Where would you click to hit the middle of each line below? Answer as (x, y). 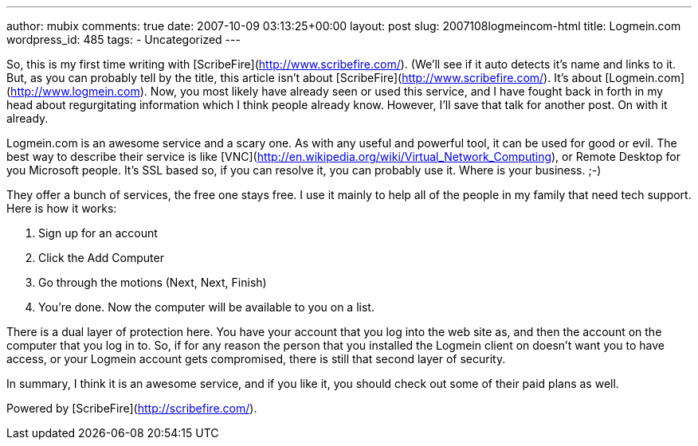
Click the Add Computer (101, 258)
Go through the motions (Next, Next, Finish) (153, 282)
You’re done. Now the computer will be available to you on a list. (206, 307)
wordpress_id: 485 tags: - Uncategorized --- (124, 39)
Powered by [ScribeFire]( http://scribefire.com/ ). (132, 408)
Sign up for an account (98, 233)
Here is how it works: (62, 208)
